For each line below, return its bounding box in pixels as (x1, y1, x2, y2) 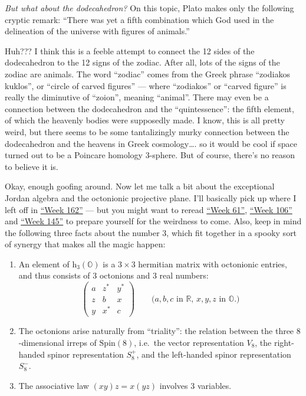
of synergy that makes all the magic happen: (5, 238, 166, 250)
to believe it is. (5, 160, 58, 172)
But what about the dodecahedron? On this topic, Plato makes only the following (5, 2, 294, 14)
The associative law (18, 379, 89, 391)
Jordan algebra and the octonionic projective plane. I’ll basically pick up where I (5, 191, 297, 204)
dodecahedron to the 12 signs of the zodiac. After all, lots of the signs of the (5, 56, 280, 68)
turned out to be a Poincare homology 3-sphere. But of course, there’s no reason (5, 149, 295, 161)
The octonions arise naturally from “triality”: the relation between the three (18, 325, 294, 337)
